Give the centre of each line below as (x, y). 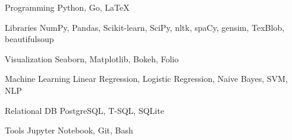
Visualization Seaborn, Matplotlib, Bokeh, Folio (92, 58)
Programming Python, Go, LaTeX (67, 7)
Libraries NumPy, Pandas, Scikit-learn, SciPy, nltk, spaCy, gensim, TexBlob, (145, 27)
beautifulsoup (29, 39)
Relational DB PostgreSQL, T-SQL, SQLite (84, 110)
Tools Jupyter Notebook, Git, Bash (69, 130)
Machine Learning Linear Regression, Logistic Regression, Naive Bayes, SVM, (146, 79)
